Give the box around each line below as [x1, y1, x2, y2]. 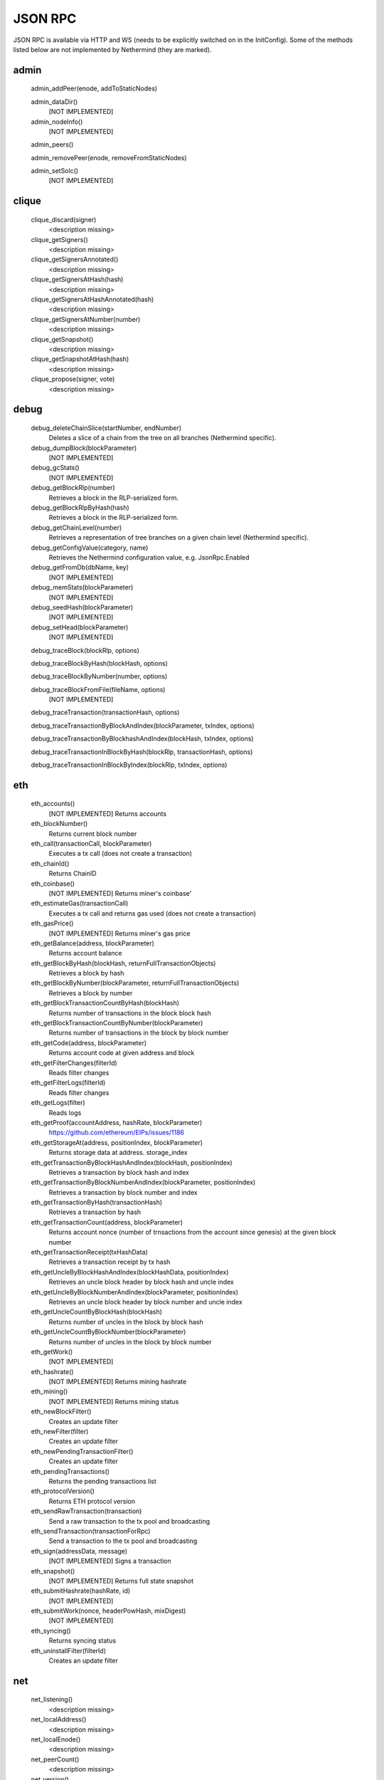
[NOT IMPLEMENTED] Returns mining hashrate [48, 1378, 187, 1386]
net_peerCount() [31, 1755, 80, 1764]
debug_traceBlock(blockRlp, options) [31, 646, 140, 654]
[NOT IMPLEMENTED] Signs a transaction [48, 1556, 172, 1566]
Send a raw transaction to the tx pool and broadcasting [48, 1517, 210, 1525]
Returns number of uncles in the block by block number [48, 1337, 213, 1346]
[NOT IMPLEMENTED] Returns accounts [48, 809, 167, 818]
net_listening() [31, 1695, 73, 1704]
